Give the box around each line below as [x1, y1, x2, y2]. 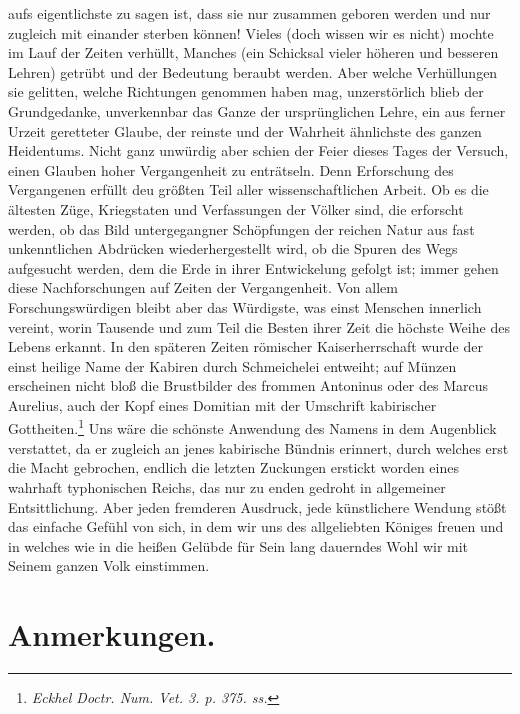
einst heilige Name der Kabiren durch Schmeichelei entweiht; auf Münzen [8, 355, 457, 376]
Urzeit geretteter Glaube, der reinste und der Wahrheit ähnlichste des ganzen [8, 120, 482, 141]
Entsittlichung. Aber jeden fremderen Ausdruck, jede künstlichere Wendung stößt [8, 496, 507, 517]
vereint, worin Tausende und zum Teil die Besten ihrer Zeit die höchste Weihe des [8, 316, 510, 337]
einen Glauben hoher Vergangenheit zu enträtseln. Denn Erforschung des [8, 159, 454, 180]
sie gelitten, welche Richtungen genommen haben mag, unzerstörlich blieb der [8, 81, 484, 102]
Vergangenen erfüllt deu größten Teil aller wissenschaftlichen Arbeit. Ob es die [8, 179, 489, 200]
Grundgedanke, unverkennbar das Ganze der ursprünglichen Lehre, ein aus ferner [8, 100, 506, 121]
